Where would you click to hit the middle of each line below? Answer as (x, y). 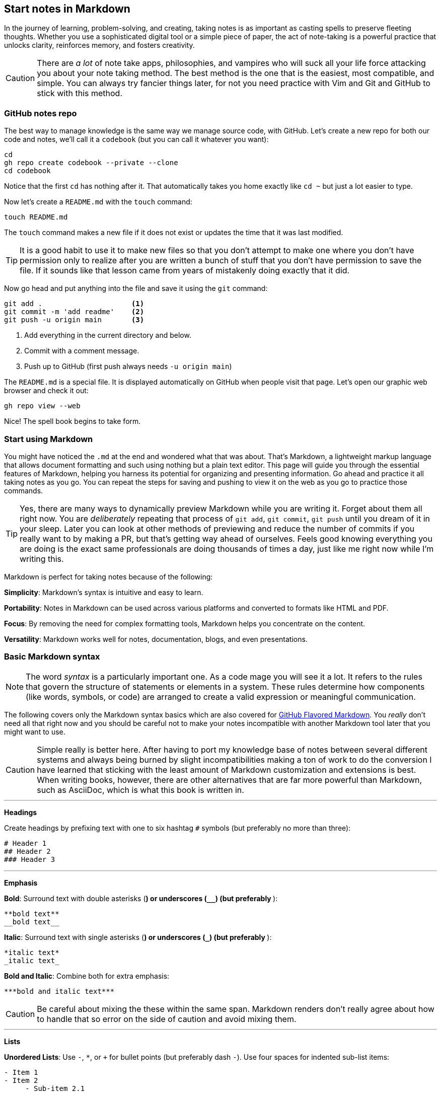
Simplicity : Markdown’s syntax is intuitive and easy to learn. (104, 592)
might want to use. (35, 732)
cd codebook (27, 171)
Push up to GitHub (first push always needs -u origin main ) (128, 367)
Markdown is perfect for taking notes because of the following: (108, 576)
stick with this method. (80, 93)
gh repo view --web (42, 406)
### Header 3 (30, 859)
